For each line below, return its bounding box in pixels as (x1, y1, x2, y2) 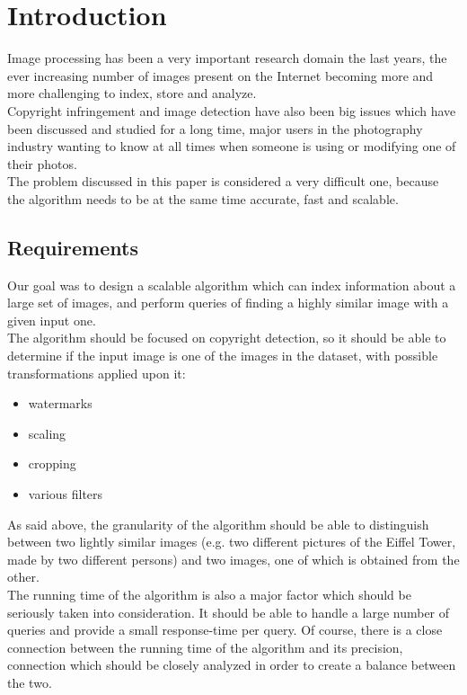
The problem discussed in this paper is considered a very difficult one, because (7, 172, 439, 191)
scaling (28, 423, 66, 442)
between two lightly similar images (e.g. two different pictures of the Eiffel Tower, (7, 532, 456, 551)
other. (7, 567, 40, 586)
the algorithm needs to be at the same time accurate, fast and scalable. (7, 189, 399, 208)
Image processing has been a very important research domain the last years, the (7, 49, 447, 67)
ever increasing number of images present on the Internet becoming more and (7, 66, 434, 85)
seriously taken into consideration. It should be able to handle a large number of (7, 602, 450, 621)
